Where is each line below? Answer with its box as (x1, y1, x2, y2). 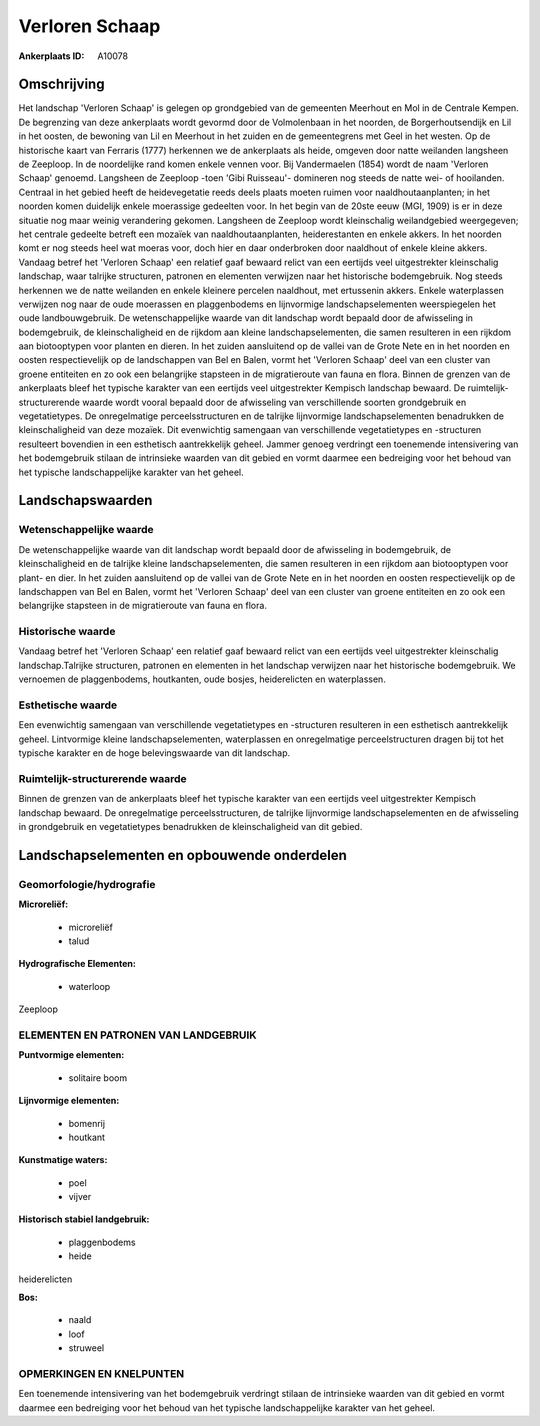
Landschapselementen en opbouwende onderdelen (18, 846, 347, 864)
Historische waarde (18, 625, 116, 639)
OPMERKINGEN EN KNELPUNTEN (18, 1366, 185, 1380)
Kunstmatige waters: (18, 1154, 108, 1166)
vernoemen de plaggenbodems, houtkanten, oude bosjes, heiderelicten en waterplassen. (18, 673, 387, 685)
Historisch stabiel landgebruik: (18, 1213, 150, 1225)
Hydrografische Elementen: (18, 958, 137, 970)
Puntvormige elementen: (18, 1049, 125, 1061)
